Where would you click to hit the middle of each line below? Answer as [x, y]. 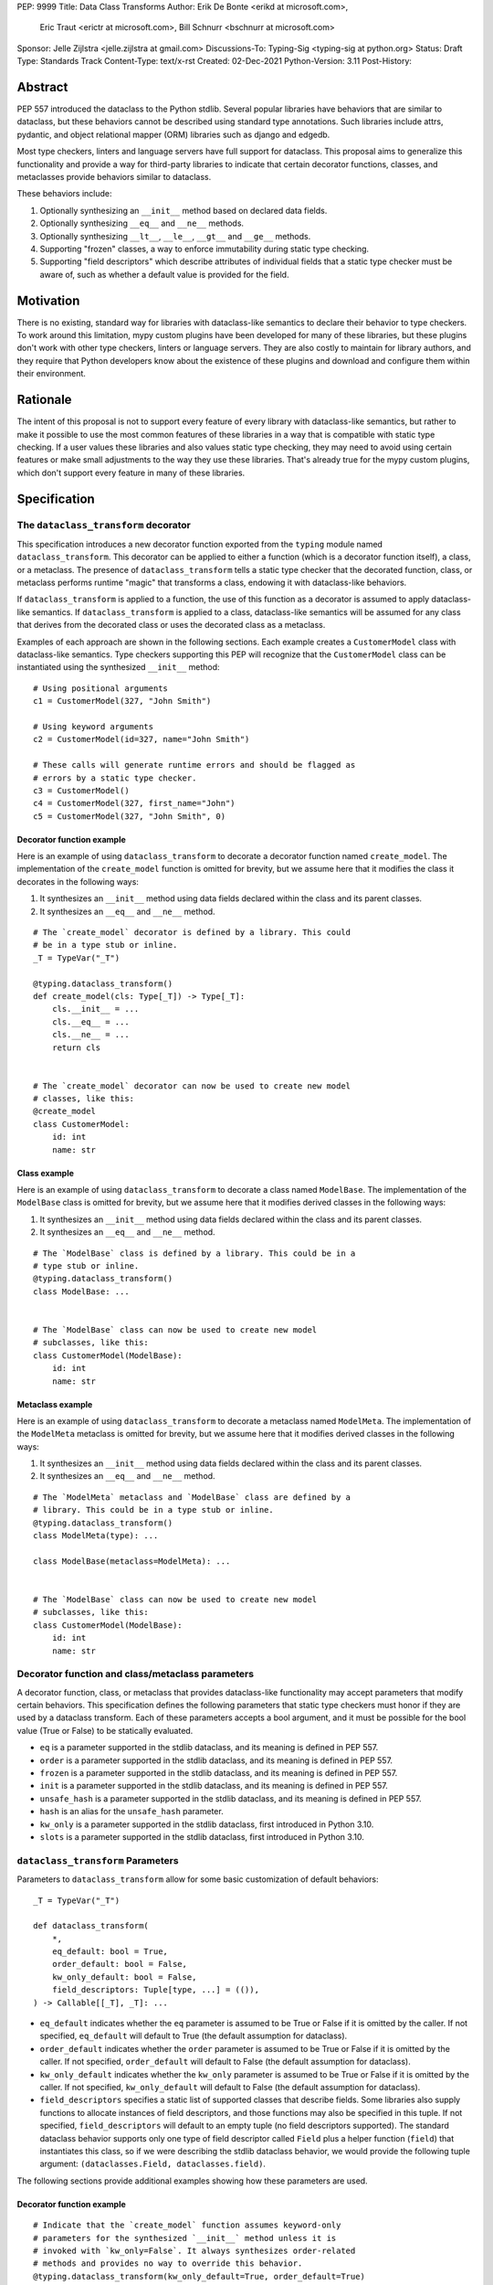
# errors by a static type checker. [115, 778]
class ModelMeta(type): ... [96, 1536]
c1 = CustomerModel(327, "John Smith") [122, 701]
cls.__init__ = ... [95, 1009]
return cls [76, 1047]
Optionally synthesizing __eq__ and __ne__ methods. [142, 223]
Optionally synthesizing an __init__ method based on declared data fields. [184, 210]
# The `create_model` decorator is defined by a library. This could [192, 933]
